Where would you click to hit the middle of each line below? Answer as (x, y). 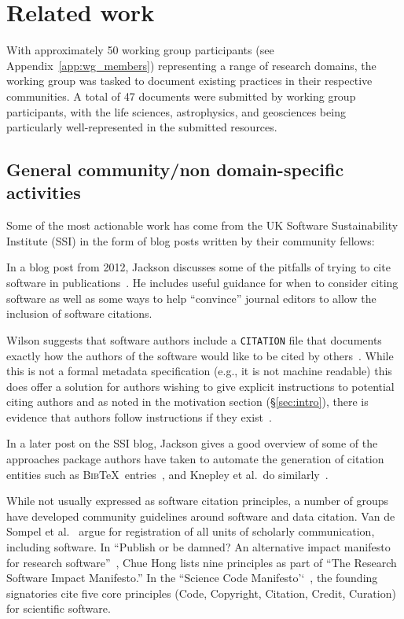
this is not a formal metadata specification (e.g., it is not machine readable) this (199, 371)
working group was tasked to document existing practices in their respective (189, 81)
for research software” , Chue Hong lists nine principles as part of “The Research (202, 562)
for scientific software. (59, 608)
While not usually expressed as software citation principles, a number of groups (198, 501)
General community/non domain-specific (175, 169)
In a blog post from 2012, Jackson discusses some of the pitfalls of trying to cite (198, 267)
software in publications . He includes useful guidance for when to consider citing (202, 283)
